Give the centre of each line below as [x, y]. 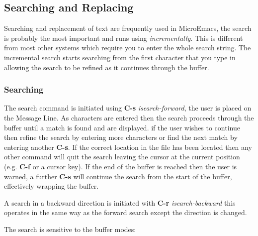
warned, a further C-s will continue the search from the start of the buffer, [118, 176]
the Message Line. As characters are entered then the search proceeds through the [129, 117]
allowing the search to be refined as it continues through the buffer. [107, 67]
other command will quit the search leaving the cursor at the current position [122, 157]
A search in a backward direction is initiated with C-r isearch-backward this [120, 202]
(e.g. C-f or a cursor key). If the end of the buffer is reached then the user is [121, 166]
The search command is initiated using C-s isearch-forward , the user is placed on [128, 108]
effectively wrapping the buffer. [51, 186]
